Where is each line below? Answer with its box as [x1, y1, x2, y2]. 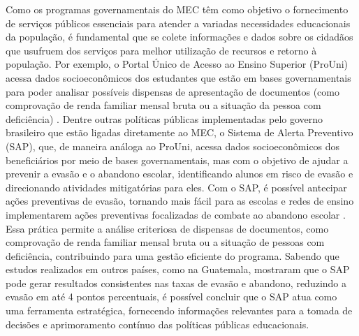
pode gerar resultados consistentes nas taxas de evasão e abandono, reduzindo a [6, 275, 347, 290]
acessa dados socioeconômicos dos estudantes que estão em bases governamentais [6, 70, 351, 85]
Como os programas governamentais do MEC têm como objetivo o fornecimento [6, 2, 349, 16]
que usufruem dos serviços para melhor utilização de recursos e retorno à [6, 43, 317, 57]
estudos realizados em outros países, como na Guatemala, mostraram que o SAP [6, 262, 350, 277]
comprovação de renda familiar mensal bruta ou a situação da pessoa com [6, 98, 321, 112]
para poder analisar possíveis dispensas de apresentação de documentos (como [6, 84, 339, 98]
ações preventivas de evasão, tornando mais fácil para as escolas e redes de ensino [6, 193, 354, 208]
